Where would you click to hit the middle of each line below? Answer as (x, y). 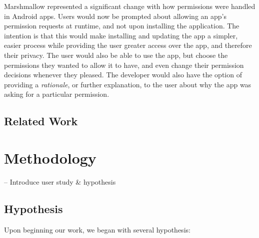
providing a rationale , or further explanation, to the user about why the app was (128, 84)
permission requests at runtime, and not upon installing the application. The (122, 26)
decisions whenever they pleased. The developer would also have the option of (123, 75)
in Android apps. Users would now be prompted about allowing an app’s (115, 16)
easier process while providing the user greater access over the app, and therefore (128, 45)
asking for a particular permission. (57, 94)
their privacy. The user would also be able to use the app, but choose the (116, 55)
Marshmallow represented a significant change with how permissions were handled (130, 6)
